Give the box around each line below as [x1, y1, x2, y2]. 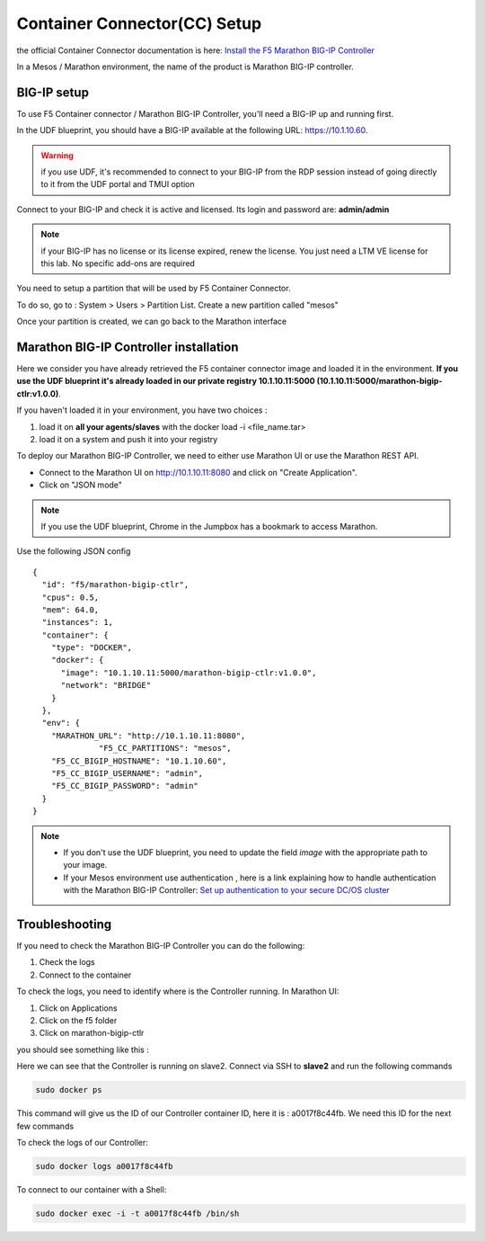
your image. [63, 860, 108, 870]
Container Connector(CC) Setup [16, 13, 262, 33]
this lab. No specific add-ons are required [40, 257, 195, 269]
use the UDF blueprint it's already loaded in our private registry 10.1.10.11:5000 [16, 376, 315, 387]
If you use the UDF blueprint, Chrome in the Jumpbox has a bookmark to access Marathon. [40, 521, 378, 531]
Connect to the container [39, 969, 132, 980]
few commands [16, 1120, 75, 1131]
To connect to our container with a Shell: [16, 1183, 167, 1195]
